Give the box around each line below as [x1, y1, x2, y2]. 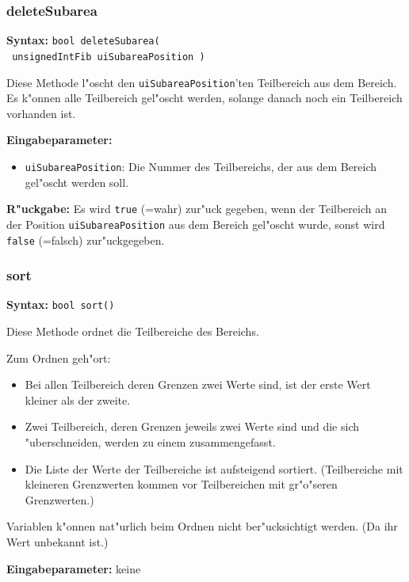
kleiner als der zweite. [25, 391, 131, 408]
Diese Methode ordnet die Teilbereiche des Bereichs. [6, 323, 259, 340]
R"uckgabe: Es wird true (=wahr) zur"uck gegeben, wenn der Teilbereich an [6, 200, 387, 217]
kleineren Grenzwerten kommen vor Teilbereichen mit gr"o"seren [25, 476, 338, 493]
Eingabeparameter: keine [6, 560, 141, 576]
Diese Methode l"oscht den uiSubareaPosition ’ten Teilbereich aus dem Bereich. [6, 74, 397, 90]
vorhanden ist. [6, 105, 76, 121]
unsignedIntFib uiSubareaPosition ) [12, 51, 205, 63]
